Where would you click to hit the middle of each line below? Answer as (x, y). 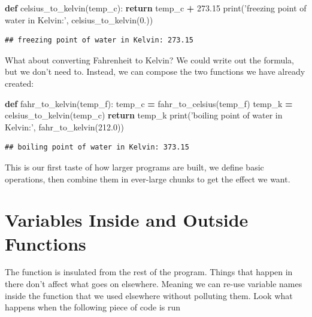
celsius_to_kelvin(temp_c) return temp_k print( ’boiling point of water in (144, 115)
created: (19, 83)
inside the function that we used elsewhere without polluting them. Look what (149, 295)
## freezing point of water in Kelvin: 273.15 (99, 40)
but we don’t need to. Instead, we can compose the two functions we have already (155, 71)
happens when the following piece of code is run (93, 307)
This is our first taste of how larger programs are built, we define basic (134, 167)
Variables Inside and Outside (127, 220)
